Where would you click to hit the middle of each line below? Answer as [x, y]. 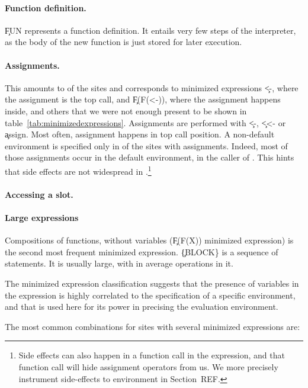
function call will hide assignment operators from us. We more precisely [148, 366]
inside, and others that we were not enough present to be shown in [126, 110]
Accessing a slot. [39, 194]
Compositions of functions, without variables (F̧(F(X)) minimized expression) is [149, 240]
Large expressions [42, 217]
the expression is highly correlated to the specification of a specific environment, [150, 295]
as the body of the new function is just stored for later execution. [123, 42]
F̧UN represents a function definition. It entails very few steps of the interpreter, [150, 30]
